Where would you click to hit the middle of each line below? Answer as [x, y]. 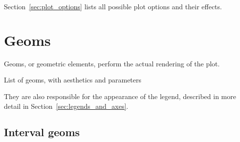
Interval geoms [42, 132]
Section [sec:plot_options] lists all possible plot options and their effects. [113, 6]
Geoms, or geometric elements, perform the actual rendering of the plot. [112, 63]
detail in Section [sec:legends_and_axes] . [66, 106]
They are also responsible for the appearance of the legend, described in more [120, 96]
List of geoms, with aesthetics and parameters [73, 80]
